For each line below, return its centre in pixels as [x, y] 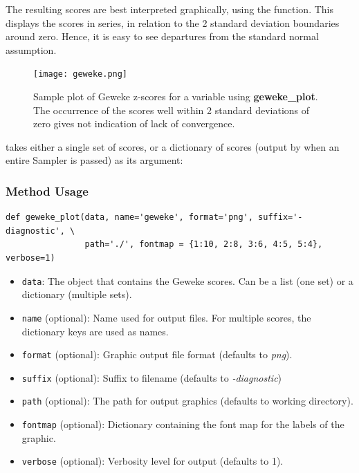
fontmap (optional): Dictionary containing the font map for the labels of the [183, 424]
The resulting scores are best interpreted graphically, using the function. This [169, 9]
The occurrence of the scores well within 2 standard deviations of [172, 110]
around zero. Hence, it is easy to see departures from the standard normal [162, 36]
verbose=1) [30, 258]
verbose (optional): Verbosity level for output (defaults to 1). [153, 461]
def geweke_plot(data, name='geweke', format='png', [129, 217]
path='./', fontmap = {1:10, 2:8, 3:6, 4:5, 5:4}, [204, 244]
